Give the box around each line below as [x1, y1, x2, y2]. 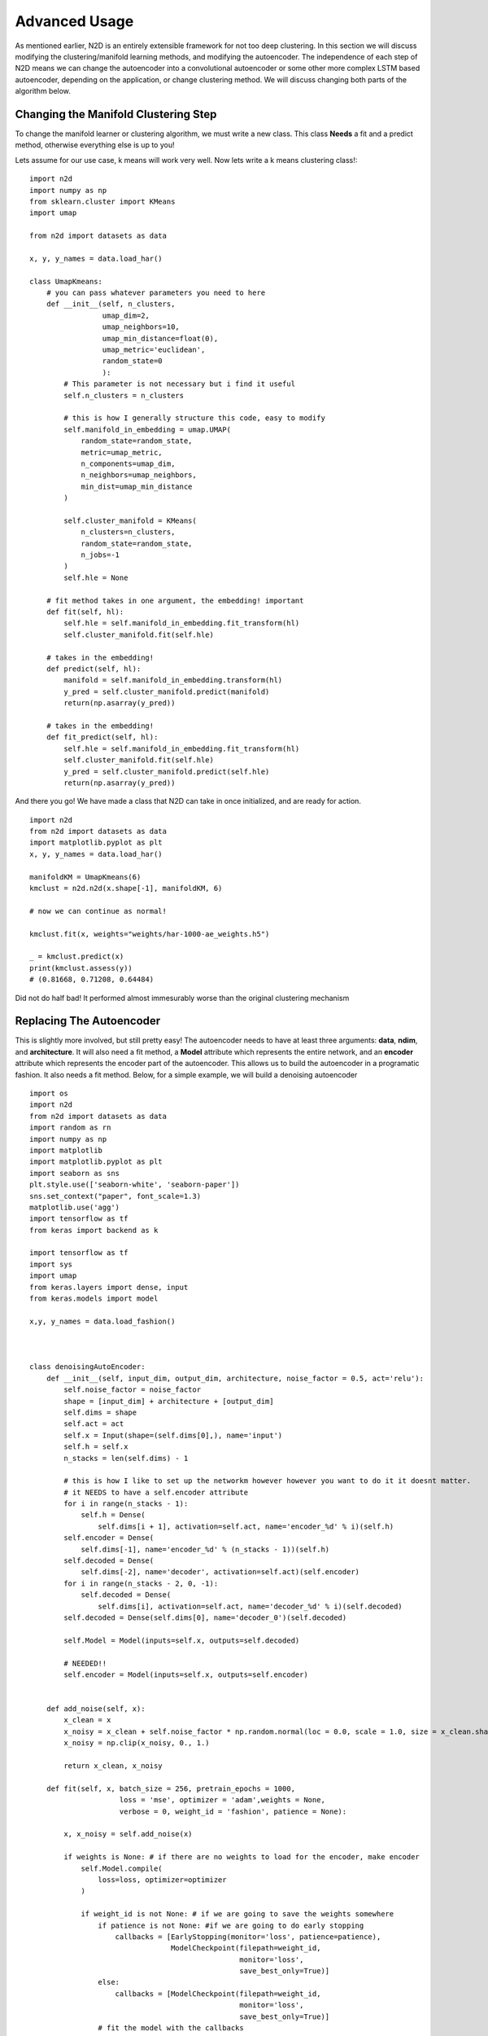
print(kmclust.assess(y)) [29, 963, 133, 972]
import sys [29, 1259, 73, 1269]
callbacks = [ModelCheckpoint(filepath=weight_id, [115, 1989, 321, 1999]
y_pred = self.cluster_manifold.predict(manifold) [63, 687, 270, 696]
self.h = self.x [63, 1442, 129, 1451]
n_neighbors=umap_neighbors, [81, 471, 197, 480]
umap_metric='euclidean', [102, 345, 206, 354]
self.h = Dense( [81, 1511, 146, 1520]
